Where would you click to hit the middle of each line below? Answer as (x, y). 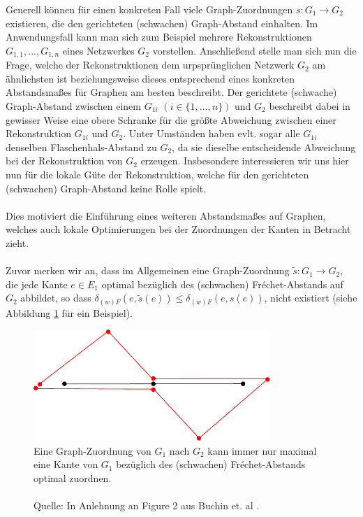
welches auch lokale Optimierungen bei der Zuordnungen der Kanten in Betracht (178, 229)
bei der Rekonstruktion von (64, 161)
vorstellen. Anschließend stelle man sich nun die (254, 50)
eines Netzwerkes (98, 50)
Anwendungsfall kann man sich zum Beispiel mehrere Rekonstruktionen (159, 37)
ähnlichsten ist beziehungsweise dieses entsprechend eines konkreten (150, 78)
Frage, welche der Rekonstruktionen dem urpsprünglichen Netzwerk (150, 65)
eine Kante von (66, 464)
